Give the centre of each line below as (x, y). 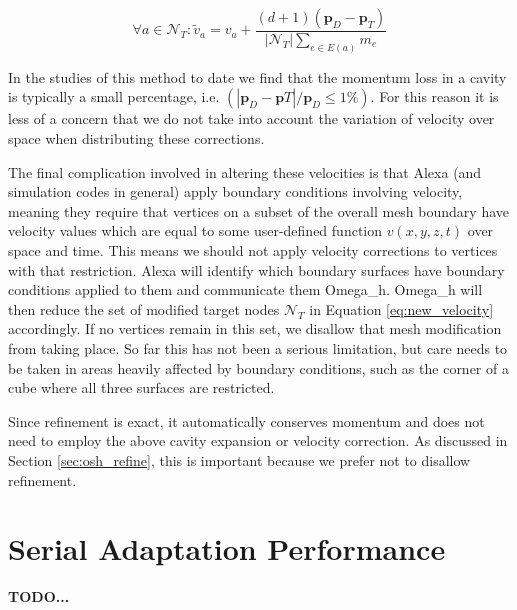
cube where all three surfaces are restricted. (141, 387)
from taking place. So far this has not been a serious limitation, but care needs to (258, 348)
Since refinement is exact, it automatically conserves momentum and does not (246, 420)
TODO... (39, 596)
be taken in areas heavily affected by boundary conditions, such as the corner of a (258, 367)
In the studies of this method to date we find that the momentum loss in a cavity (257, 76)
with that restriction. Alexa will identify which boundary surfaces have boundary (256, 269)
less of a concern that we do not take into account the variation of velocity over (251, 118)
